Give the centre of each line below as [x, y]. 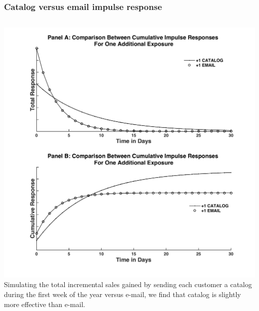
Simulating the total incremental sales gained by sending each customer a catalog [128, 284]
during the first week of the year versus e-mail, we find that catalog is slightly [123, 294]
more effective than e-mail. [45, 304]
